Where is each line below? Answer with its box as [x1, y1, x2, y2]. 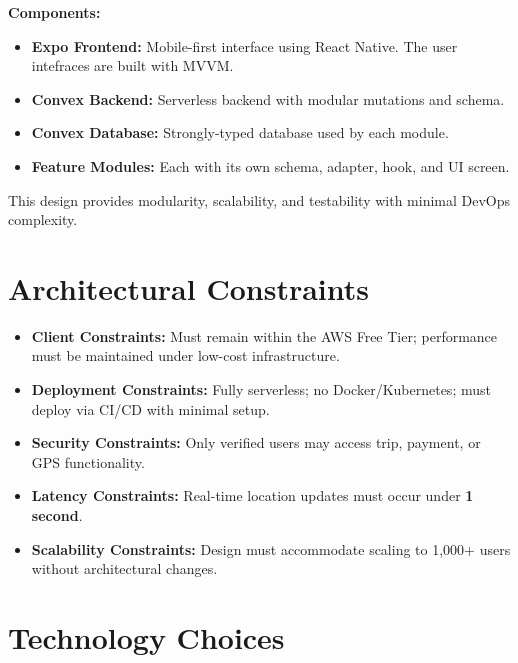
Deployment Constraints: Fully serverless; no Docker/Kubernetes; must [31, 379, 491, 400]
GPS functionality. [31, 451, 145, 472]
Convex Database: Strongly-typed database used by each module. [31, 122, 449, 143]
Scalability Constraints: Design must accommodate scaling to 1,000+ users [31, 538, 511, 559]
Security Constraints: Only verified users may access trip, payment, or [31, 432, 481, 453]
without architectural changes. [31, 558, 218, 579]
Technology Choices [8, 617, 285, 657]
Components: [8, 2, 101, 22]
